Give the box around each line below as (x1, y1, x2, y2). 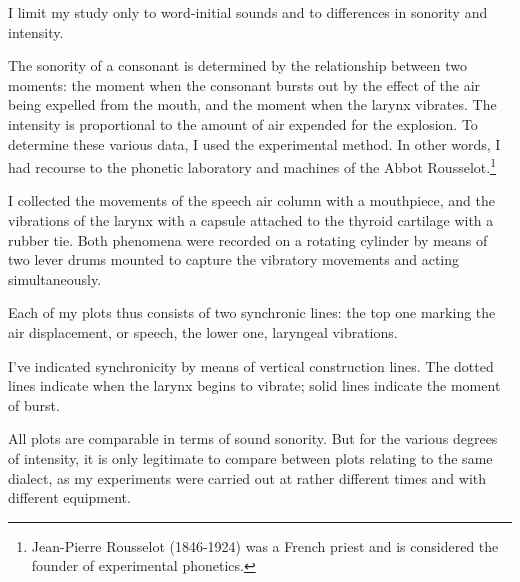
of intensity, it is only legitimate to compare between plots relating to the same (8, 447, 493, 468)
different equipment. (8, 487, 131, 508)
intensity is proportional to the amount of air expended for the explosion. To (8, 113, 478, 134)
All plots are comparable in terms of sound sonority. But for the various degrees (8, 428, 498, 449)
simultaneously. (8, 268, 102, 289)
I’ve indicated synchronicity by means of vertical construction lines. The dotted (8, 355, 494, 376)
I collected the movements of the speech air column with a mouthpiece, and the (8, 190, 496, 211)
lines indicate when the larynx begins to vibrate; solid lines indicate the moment (8, 375, 501, 396)
